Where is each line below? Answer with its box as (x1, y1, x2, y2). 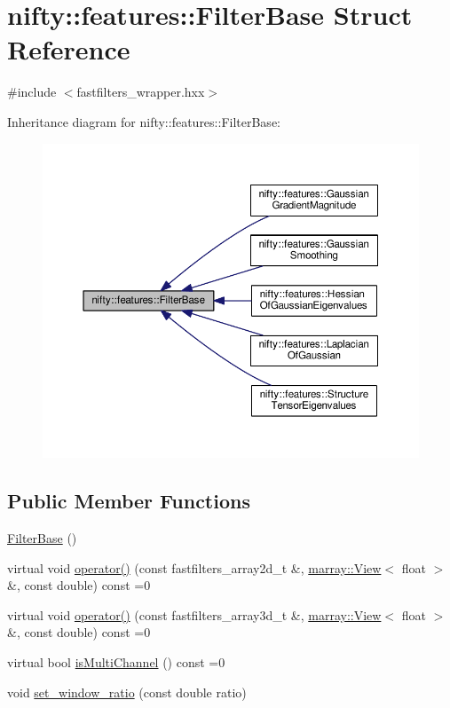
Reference (7, 31, 130, 67)
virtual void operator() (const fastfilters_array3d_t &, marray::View (7, 605, 382, 624)
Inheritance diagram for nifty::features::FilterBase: (7, 112, 280, 130)
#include (7, 83, 57, 101)
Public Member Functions (7, 487, 250, 515)
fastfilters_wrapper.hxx (76, 83, 205, 101)
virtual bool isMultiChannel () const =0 (7, 652, 225, 671)
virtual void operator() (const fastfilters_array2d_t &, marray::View (7, 558, 382, 577)
